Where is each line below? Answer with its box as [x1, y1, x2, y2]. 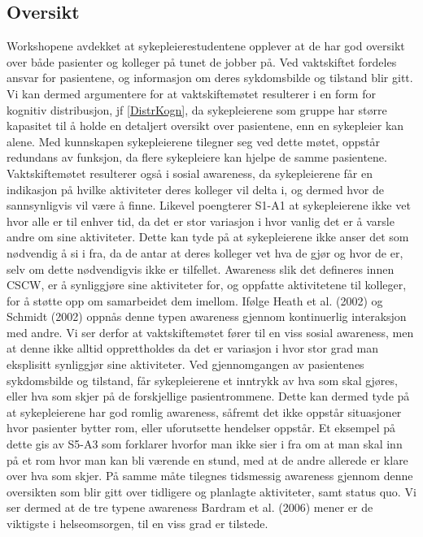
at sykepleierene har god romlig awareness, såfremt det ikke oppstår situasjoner [7, 403, 402, 420]
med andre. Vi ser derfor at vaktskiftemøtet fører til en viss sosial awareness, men [7, 323, 414, 340]
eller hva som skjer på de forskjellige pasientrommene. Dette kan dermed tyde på [7, 388, 410, 405]
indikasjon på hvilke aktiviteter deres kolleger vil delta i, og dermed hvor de [7, 180, 384, 197]
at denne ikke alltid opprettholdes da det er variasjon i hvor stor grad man [7, 340, 379, 357]
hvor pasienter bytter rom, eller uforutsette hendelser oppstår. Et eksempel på [7, 419, 396, 436]
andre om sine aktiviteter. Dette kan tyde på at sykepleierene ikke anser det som [7, 228, 409, 245]
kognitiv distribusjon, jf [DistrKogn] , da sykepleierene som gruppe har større [7, 101, 387, 118]
